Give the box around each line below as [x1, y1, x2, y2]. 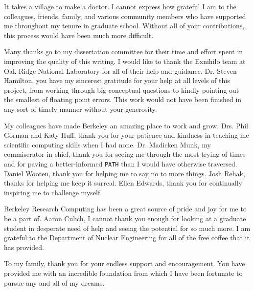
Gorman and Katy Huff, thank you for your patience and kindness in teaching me [4, 130, 249, 140]
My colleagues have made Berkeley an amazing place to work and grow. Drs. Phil [4, 120, 249, 130]
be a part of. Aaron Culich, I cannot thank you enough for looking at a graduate [4, 213, 246, 223]
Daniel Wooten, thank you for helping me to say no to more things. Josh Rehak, [4, 168, 245, 178]
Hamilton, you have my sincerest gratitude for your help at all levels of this [4, 75, 230, 85]
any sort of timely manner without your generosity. [4, 104, 157, 114]
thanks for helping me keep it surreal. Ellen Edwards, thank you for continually [4, 178, 242, 188]
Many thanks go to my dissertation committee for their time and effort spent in [4, 46, 243, 57]
